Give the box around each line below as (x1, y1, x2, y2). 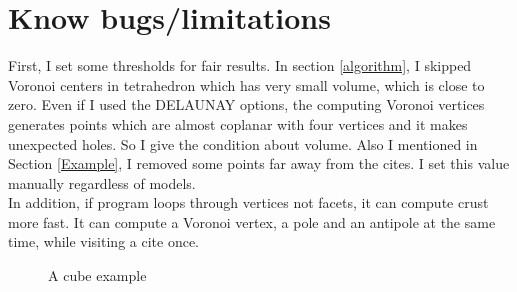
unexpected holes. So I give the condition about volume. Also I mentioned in (8, 133, 478, 154)
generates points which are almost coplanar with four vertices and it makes (8, 113, 468, 134)
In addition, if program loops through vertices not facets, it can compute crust (8, 192, 489, 213)
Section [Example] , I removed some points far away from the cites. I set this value (8, 153, 510, 174)
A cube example (48, 265, 147, 286)
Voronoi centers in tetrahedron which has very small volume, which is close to (8, 74, 485, 95)
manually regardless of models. (8, 172, 196, 193)
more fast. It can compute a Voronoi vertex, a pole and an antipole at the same (8, 211, 496, 232)
